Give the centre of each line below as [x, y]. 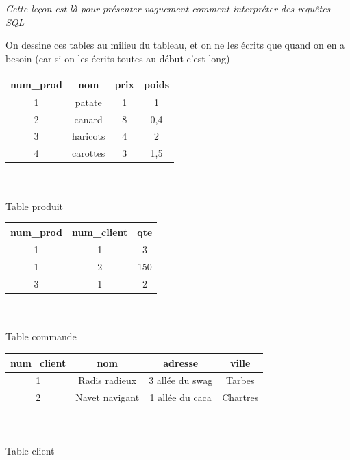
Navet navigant [108, 397]
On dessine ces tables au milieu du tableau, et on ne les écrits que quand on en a [175, 45]
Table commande [41, 336]
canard [88, 119]
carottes [89, 153]
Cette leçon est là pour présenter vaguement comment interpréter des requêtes [168, 8]
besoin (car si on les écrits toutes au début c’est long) [118, 58]
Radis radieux [108, 380]
